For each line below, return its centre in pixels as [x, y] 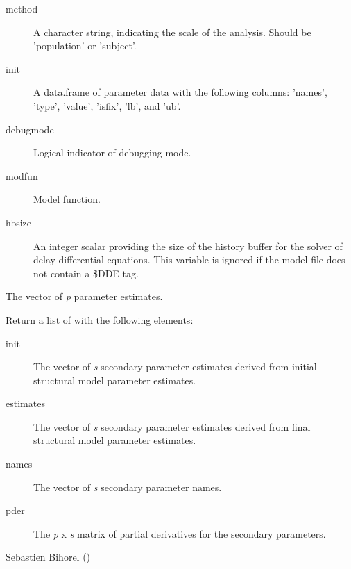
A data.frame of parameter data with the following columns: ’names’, [180, 92]
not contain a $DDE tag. [86, 273]
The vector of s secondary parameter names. [128, 487]
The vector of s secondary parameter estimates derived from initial [175, 366]
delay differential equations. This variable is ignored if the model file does [189, 259]
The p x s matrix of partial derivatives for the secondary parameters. [180, 533]
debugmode [30, 129]
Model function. [67, 199]
